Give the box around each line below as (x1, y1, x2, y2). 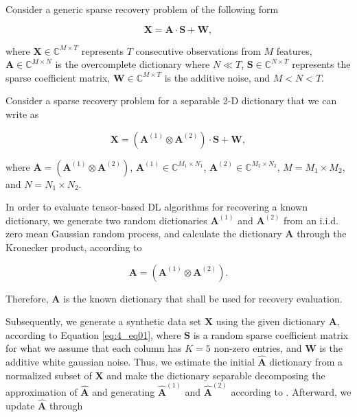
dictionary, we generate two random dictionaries (5, 213, 207, 227)
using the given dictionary (216, 314, 325, 329)
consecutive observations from (135, 43, 261, 58)
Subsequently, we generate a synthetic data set (5, 314, 202, 329)
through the (297, 226, 347, 241)
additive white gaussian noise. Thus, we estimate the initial (5, 355, 255, 369)
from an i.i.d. (284, 213, 338, 227)
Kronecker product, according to (5, 239, 142, 254)
